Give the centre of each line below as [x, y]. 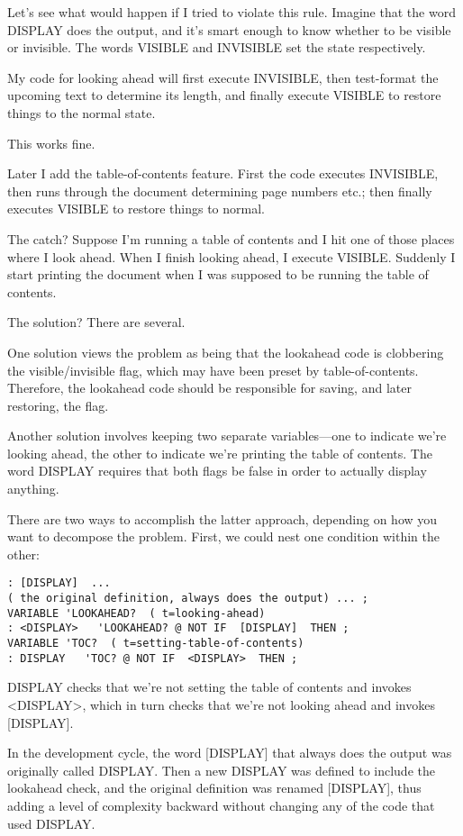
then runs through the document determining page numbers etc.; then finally [220, 191]
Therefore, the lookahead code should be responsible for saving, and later [209, 388]
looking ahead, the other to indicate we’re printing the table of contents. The [220, 453]
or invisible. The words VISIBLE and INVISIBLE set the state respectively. [217, 47]
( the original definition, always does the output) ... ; [188, 599]
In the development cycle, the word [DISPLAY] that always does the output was [230, 753]
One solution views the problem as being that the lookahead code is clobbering [226, 352]
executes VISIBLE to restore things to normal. [136, 209]
